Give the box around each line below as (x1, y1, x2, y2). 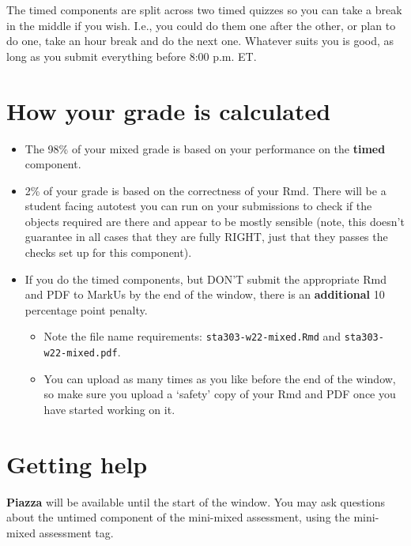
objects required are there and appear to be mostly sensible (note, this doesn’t (25, 213, 405, 229)
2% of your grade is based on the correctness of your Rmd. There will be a (25, 182, 386, 198)
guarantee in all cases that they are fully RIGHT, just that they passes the (25, 228, 388, 245)
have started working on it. (43, 401, 175, 417)
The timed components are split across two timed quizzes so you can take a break (6, 2, 402, 17)
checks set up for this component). (25, 244, 192, 261)
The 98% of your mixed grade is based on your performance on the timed (25, 140, 386, 156)
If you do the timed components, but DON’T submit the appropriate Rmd (25, 270, 386, 287)
